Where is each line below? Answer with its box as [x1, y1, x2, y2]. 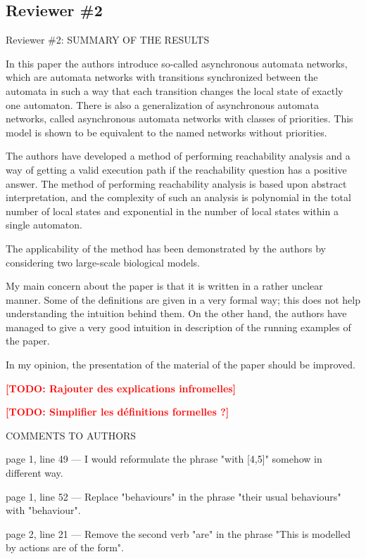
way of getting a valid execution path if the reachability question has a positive [6, 162, 347, 176]
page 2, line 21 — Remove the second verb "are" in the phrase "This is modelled [6, 526, 351, 541]
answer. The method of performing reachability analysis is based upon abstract [6, 176, 347, 191]
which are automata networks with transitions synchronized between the [6, 70, 318, 84]
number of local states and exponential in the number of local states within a [6, 203, 339, 218]
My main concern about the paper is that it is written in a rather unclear [6, 278, 323, 293]
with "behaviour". [6, 503, 81, 518]
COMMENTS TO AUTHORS [6, 428, 137, 442]
